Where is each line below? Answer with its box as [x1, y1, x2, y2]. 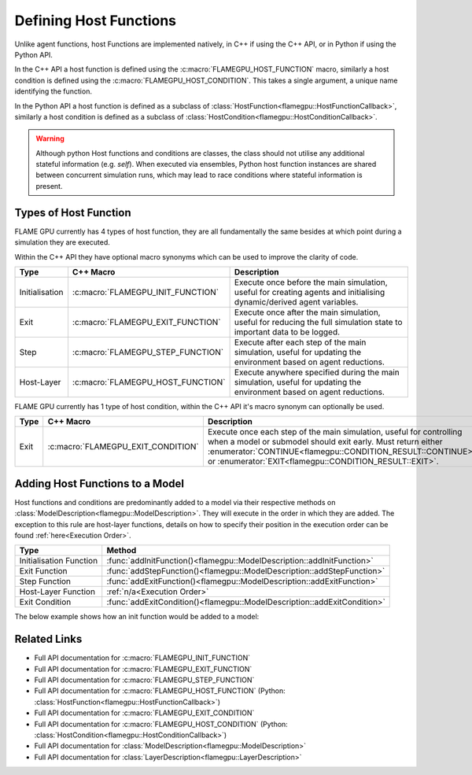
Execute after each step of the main [234, 337, 367, 348]
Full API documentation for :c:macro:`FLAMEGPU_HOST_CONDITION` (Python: [34, 719, 289, 729]
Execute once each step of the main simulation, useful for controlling [207, 426, 463, 437]
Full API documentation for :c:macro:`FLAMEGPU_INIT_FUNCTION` [34, 653, 251, 662]
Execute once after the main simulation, [234, 307, 381, 318]
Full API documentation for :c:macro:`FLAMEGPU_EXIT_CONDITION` [34, 708, 255, 718]
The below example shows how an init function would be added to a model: [14, 612, 260, 622]
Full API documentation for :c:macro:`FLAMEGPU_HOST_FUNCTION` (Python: [34, 686, 286, 696]
